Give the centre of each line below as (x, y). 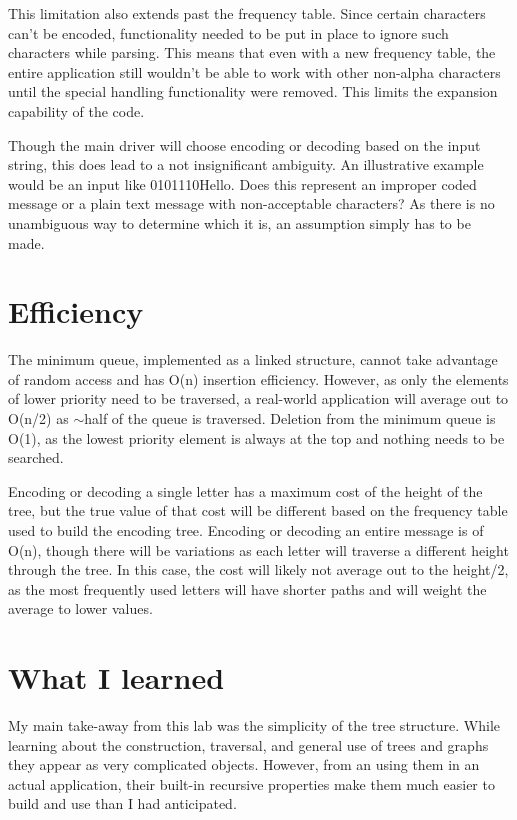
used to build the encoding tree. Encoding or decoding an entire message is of (246, 530)
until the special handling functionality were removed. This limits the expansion (253, 91)
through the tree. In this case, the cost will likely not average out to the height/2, (258, 569)
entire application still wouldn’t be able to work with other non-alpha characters (254, 71)
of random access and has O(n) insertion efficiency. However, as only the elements (258, 378)
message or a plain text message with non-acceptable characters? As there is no (251, 203)
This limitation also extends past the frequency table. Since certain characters (247, 13)
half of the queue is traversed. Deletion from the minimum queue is (290, 418)
